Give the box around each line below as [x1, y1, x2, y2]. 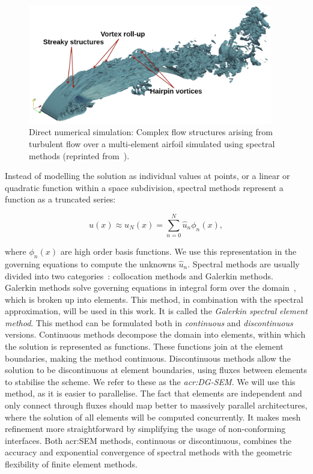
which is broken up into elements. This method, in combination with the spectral [5, 293, 303, 305]
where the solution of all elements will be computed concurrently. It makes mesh [5, 410, 301, 423]
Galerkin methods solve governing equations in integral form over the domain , [5, 281, 296, 294]
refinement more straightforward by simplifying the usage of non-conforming [5, 422, 286, 435]
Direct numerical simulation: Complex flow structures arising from [29, 126, 273, 138]
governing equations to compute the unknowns [5, 257, 176, 270]
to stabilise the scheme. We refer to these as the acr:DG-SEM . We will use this [5, 375, 296, 387]
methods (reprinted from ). [29, 149, 130, 162]
